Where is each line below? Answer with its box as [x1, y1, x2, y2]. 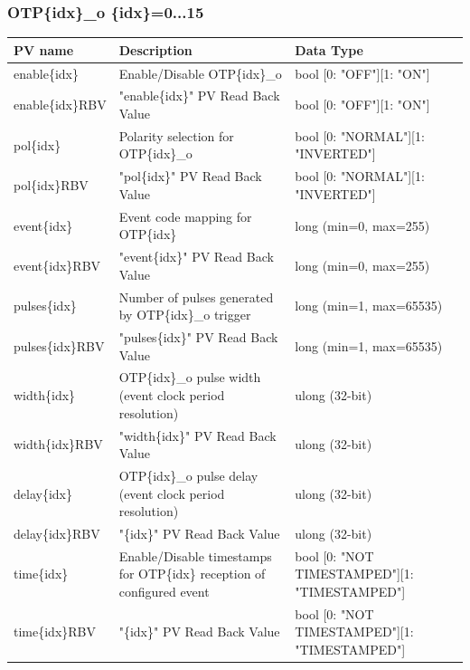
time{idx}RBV [14, 622, 96, 641]
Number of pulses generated [118, 287, 274, 306]
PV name [14, 40, 74, 59]
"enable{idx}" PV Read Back [118, 86, 280, 105]
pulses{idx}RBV [14, 336, 105, 355]
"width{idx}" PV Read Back [118, 426, 277, 445]
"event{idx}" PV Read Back [118, 247, 274, 266]
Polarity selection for [118, 126, 234, 145]
